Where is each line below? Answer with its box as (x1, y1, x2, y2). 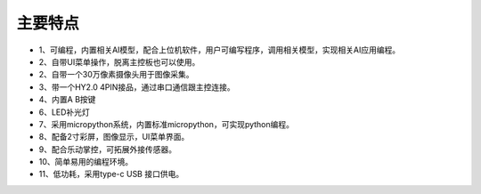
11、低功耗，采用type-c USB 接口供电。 (38, 169, 184, 180)
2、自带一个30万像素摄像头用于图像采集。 (38, 69, 195, 80)
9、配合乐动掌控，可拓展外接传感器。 (38, 143, 177, 155)
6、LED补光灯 (38, 107, 91, 117)
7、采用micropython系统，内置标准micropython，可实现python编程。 (38, 118, 294, 129)
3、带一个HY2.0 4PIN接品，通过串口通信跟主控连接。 (38, 81, 235, 93)
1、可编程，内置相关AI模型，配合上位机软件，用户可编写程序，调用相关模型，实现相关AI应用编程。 (38, 44, 401, 55)
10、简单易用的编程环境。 (38, 157, 134, 167)
